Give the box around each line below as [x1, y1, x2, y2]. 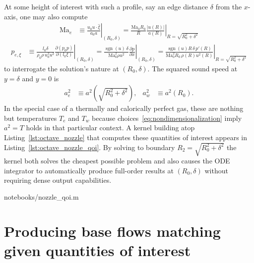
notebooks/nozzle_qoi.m [4, 191, 79, 202]
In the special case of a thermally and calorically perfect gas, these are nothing [4, 103, 244, 113]
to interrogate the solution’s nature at [4, 63, 119, 73]
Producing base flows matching [4, 220, 221, 241]
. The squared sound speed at [147, 63, 238, 73]
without [204, 165, 228, 175]
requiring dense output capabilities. [4, 175, 112, 185]
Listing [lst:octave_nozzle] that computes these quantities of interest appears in [4, 132, 248, 142]
